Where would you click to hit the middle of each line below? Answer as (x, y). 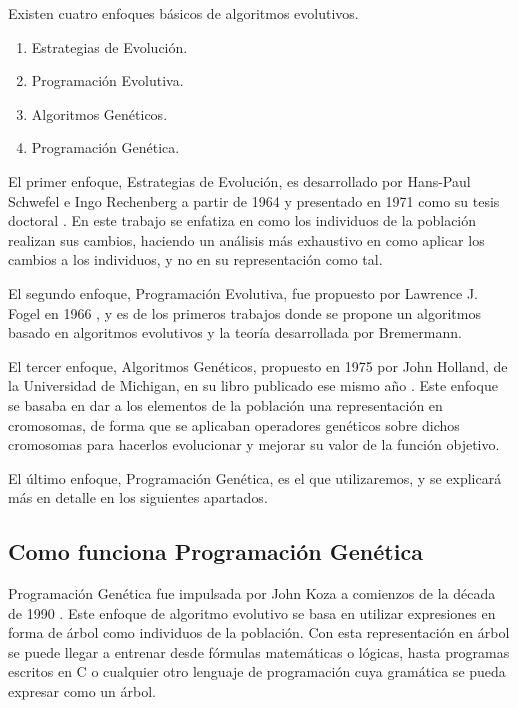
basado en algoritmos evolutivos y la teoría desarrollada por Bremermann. (235, 332)
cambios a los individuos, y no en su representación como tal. (195, 259)
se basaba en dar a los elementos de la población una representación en (225, 404)
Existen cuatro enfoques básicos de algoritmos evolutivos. (183, 13)
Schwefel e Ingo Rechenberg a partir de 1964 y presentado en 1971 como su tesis (254, 200)
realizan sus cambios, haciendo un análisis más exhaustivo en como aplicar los (246, 239)
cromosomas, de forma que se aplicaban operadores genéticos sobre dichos (234, 424)
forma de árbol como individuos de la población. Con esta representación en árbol (259, 632)
